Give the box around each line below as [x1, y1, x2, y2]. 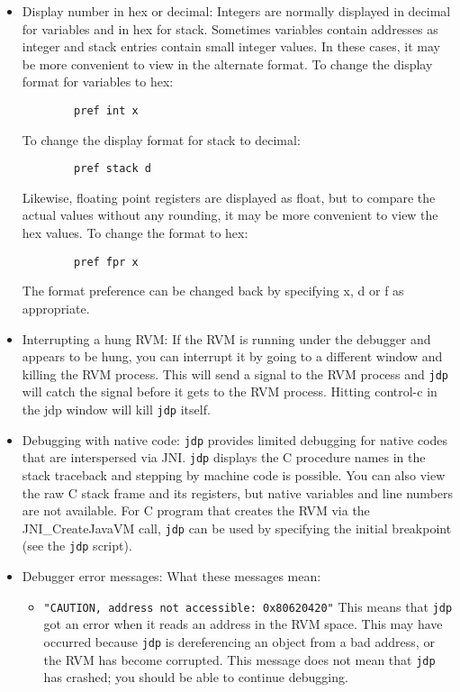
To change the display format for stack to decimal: [22, 130, 301, 149]
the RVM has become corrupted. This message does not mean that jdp [43, 650, 436, 669]
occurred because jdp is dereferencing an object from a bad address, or [43, 632, 435, 651]
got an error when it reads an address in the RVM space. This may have [43, 615, 443, 633]
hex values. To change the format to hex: [22, 223, 248, 242]
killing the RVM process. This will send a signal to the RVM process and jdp [22, 364, 448, 383]
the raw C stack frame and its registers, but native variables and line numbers [22, 483, 454, 502]
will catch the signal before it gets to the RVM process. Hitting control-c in [22, 382, 437, 401]
